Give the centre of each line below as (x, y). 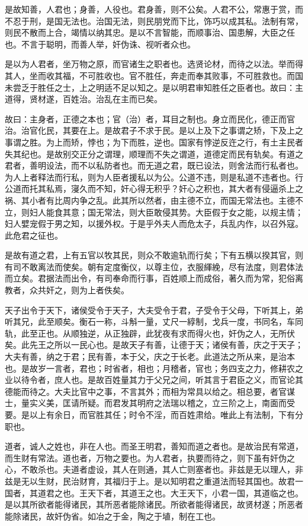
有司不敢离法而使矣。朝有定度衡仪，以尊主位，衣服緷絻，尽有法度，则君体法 (154, 266)
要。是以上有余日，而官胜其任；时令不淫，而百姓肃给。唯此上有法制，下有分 (154, 414)
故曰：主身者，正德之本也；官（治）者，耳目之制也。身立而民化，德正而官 (150, 118)
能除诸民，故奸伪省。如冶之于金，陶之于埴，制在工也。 (113, 516)
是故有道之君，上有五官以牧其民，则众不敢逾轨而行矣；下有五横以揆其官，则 (154, 255)
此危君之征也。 (34, 235)
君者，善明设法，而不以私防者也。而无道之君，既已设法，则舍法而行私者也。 (154, 165)
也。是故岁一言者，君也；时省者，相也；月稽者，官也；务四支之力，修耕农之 (154, 368)
